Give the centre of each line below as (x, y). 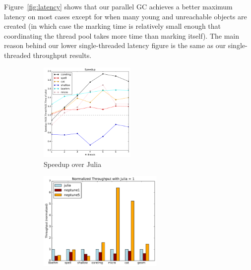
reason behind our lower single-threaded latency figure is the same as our (115, 45)
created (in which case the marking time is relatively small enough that (113, 26)
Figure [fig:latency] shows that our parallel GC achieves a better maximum (118, 6)
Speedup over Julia (73, 164)
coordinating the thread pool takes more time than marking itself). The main (122, 35)
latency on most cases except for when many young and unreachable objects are (125, 16)
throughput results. (62, 55)
